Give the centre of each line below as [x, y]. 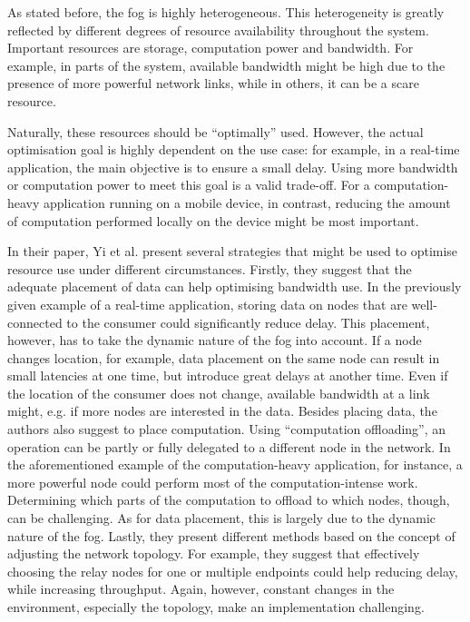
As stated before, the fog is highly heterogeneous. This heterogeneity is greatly [226, 12]
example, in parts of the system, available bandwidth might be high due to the [226, 65]
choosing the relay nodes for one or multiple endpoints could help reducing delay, [233, 571]
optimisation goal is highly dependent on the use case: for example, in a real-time [234, 149]
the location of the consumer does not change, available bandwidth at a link [219, 393]
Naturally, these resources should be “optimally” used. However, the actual [215, 131]
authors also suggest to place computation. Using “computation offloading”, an [227, 429]
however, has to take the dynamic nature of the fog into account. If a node [215, 340]
